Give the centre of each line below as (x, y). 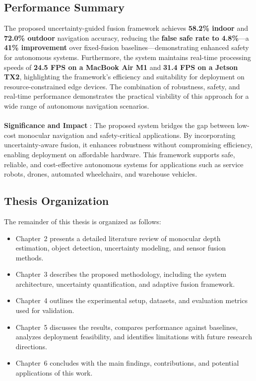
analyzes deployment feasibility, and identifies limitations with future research (134, 337)
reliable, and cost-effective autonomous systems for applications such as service (124, 164)
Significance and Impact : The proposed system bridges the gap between (119, 125)
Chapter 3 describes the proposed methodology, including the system (121, 274)
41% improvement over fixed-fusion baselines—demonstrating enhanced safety (127, 47)
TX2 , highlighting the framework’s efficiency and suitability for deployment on (124, 77)
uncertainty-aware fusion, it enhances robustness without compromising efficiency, (128, 145)
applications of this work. (54, 373)
